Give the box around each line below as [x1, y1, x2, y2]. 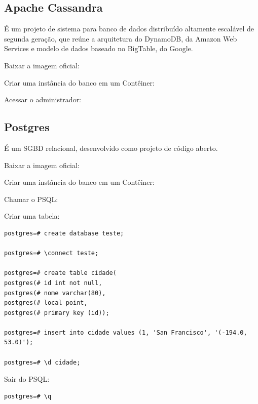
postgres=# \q [4, 392, 52, 400]
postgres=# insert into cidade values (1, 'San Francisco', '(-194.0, [4, 329, 247, 336]
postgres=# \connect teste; [4, 250, 99, 257]
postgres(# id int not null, [4, 279, 102, 287]
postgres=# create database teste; [4, 229, 124, 237]
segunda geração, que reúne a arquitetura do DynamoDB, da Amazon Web [4, 33, 237, 44]
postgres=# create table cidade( [4, 269, 117, 277]
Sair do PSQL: [4, 374, 50, 384]
